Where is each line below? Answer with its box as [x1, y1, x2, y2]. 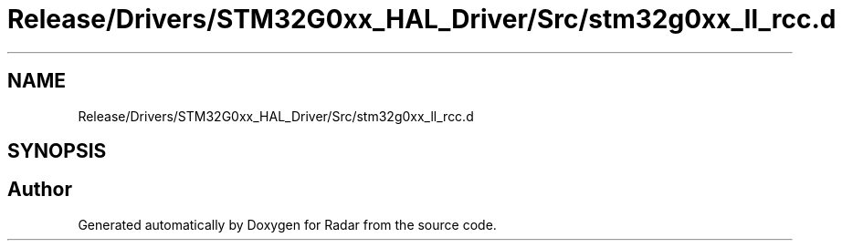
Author [7, 178, 72, 201]
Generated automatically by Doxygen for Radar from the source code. [78, 216, 497, 232]
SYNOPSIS [7, 139, 107, 163]
